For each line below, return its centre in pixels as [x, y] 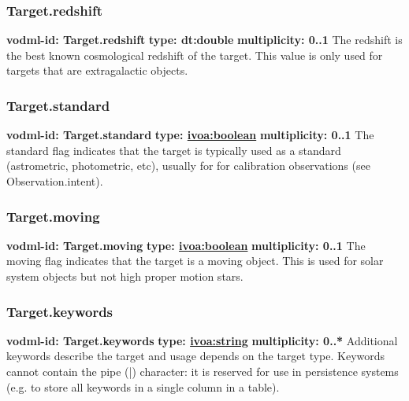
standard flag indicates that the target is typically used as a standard [174, 150]
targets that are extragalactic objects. [97, 70]
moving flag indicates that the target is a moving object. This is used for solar [195, 261]
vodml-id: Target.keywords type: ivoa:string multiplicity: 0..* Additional [202, 340]
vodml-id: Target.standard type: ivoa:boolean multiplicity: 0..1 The [190, 135]
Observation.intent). [55, 181]
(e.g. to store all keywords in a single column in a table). [143, 386]
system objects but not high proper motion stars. [125, 276]
